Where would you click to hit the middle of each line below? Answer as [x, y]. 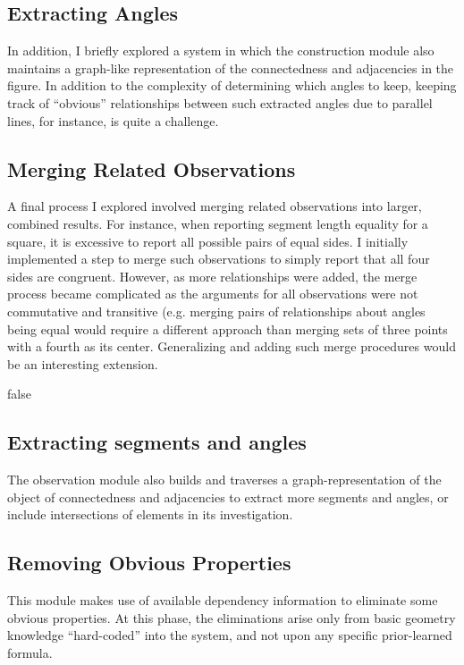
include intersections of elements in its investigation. [150, 514]
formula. [30, 652]
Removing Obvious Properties [149, 563]
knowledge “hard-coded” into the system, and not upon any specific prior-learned [230, 635]
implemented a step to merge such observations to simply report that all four [219, 259]
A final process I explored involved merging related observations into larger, [215, 206]
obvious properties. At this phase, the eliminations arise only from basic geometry [232, 617]
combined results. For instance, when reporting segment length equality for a [218, 223]
